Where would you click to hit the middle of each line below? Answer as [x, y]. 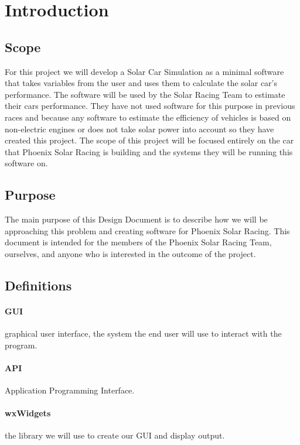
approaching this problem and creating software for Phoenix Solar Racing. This [147, 230]
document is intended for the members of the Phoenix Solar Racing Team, [138, 242]
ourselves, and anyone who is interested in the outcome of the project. [130, 253]
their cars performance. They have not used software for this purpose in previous [150, 106]
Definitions [38, 285]
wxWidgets [28, 413]
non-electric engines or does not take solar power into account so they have [139, 129]
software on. [26, 163]
